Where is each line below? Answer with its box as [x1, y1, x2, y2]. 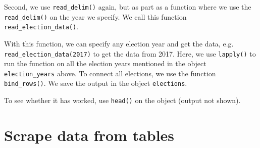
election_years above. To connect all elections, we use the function [4, 68, 216, 78]
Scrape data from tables [4, 124, 175, 145]
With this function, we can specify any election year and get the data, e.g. [4, 38, 234, 48]
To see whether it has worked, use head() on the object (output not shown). [4, 95, 241, 106]
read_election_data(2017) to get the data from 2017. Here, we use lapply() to [4, 48, 256, 59]
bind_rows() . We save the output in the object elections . [4, 78, 187, 88]
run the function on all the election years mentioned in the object [4, 58, 206, 69]
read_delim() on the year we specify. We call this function [4, 11, 187, 22]
